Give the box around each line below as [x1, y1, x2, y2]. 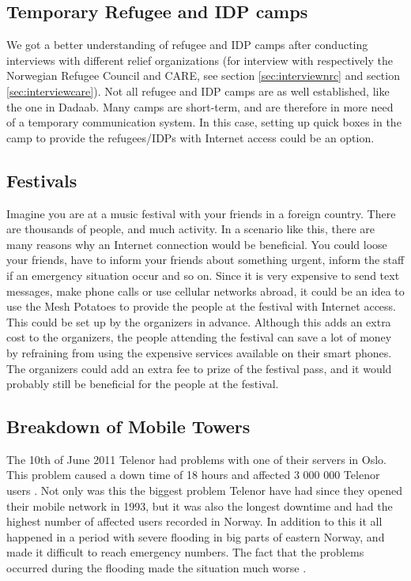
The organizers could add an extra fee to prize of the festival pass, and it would [6, 360, 392, 376]
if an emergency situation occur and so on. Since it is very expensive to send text [6, 266, 400, 283]
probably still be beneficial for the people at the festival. [6, 375, 279, 392]
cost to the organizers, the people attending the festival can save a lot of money [6, 329, 392, 345]
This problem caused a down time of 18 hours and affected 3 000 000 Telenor [6, 466, 380, 483]
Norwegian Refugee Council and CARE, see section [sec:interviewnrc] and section [6, 67, 400, 84]
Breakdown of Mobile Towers [6, 414, 251, 439]
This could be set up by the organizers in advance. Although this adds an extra [6, 313, 391, 330]
